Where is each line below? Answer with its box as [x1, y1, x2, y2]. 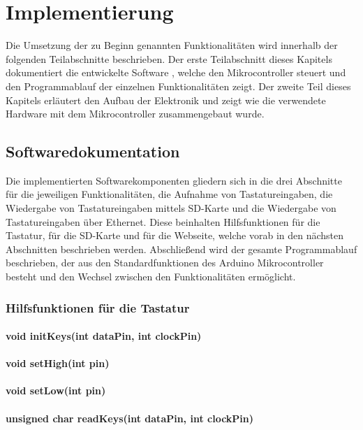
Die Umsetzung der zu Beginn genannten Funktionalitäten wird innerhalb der [6, 38, 338, 52]
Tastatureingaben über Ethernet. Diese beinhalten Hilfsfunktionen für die [6, 214, 320, 229]
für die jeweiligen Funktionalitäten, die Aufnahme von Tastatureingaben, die [6, 187, 333, 201]
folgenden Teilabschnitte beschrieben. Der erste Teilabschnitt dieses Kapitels [6, 51, 332, 66]
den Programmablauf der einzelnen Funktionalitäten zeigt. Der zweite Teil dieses [6, 78, 351, 93]
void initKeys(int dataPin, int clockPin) [6, 329, 202, 343]
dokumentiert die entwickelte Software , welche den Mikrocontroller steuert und [6, 65, 346, 80]
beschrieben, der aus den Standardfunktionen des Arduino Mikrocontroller [6, 255, 324, 270]
